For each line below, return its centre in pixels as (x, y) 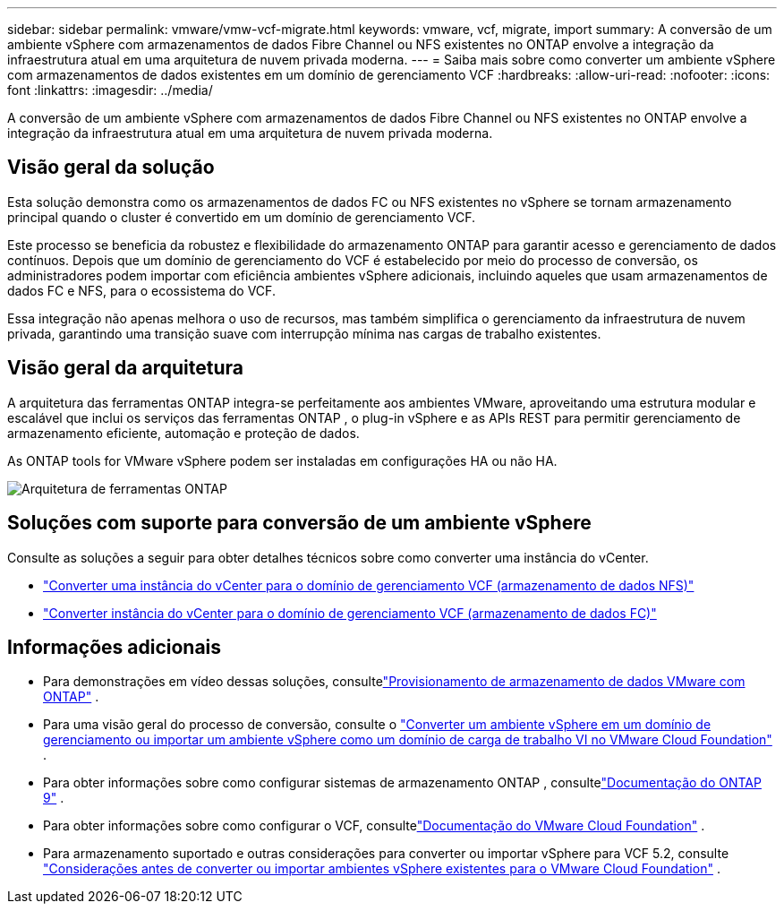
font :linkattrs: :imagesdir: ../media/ (110, 90)
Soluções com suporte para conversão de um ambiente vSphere (299, 523)
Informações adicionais (115, 647)
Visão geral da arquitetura (125, 368)
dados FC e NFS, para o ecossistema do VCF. (141, 290)
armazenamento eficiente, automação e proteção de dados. (183, 433)
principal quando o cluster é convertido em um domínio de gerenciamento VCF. (242, 217)
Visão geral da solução (111, 168)
